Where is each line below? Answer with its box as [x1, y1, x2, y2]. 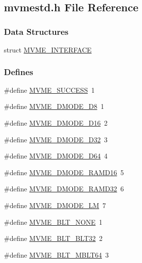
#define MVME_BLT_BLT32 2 [4, 233, 103, 243]
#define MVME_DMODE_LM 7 [4, 200, 106, 210]
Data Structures [4, 25, 69, 37]
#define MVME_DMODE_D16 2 [4, 118, 108, 128]
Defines [4, 65, 34, 78]
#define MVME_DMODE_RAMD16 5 [4, 167, 124, 177]
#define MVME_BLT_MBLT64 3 [4, 249, 109, 260]
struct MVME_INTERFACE [4, 45, 92, 54]
